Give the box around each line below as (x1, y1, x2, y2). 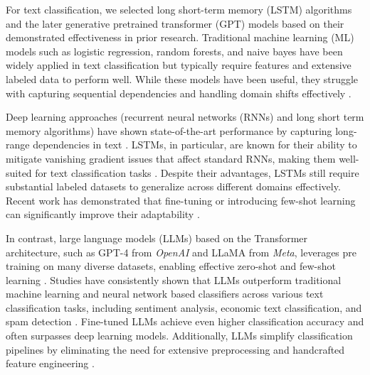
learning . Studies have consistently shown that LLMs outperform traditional (6, 272, 342, 287)
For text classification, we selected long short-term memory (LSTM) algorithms (6, 2, 352, 16)
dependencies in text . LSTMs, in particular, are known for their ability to (33, 137, 357, 152)
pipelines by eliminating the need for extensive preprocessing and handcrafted (6, 342, 345, 357)
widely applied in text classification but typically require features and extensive (6, 58, 351, 72)
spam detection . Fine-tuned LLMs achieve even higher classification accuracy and (6, 314, 364, 329)
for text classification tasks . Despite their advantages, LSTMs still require (35, 165, 359, 180)
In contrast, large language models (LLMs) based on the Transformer (6, 230, 308, 245)
